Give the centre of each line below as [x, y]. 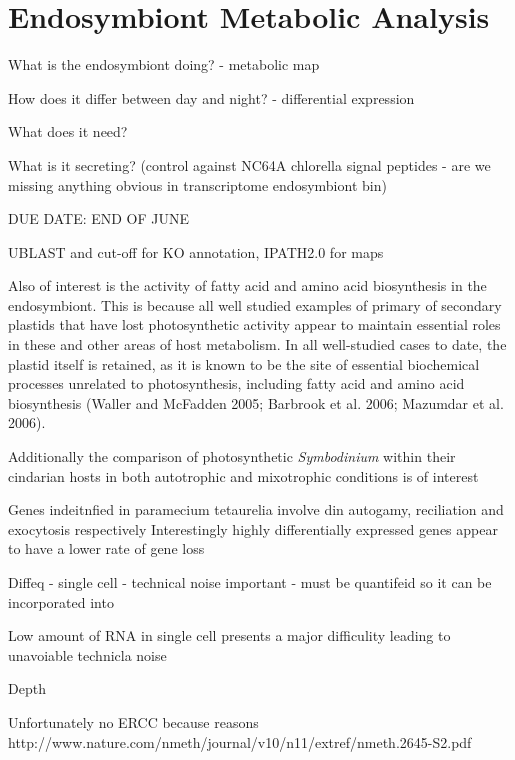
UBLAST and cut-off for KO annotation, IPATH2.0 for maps [196, 251]
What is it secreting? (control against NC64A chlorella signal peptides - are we [249, 164]
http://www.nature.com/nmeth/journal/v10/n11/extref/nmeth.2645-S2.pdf [240, 741]
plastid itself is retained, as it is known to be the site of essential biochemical [244, 363]
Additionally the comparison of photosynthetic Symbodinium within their [232, 456]
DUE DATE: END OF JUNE [99, 218]
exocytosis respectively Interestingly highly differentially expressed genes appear [253, 528]
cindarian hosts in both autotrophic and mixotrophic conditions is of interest [243, 475]
